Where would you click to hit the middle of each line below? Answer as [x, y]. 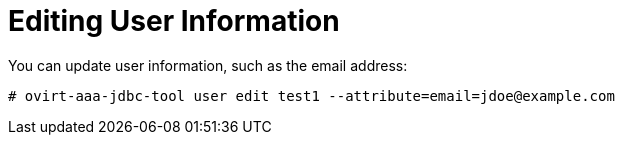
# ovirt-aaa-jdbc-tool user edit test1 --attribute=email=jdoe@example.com [311, 95]
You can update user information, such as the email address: [208, 65]
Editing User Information [174, 21]
